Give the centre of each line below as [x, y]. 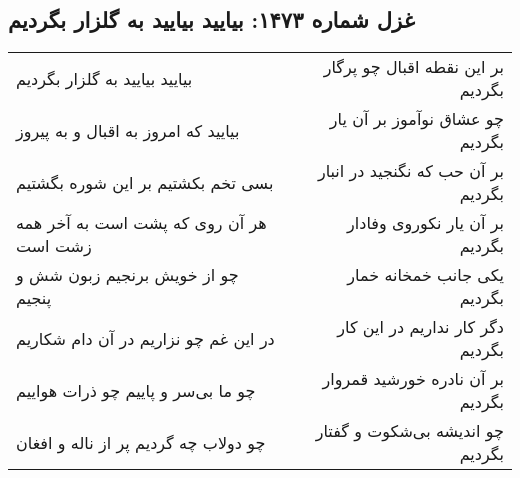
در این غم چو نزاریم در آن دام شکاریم [145, 338]
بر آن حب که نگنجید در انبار [410, 171]
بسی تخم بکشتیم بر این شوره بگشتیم [145, 182]
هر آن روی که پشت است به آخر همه [141, 223]
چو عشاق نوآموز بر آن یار [416, 119]
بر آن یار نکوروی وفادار [425, 223]
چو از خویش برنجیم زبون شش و [127, 275]
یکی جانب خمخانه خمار [425, 275]
